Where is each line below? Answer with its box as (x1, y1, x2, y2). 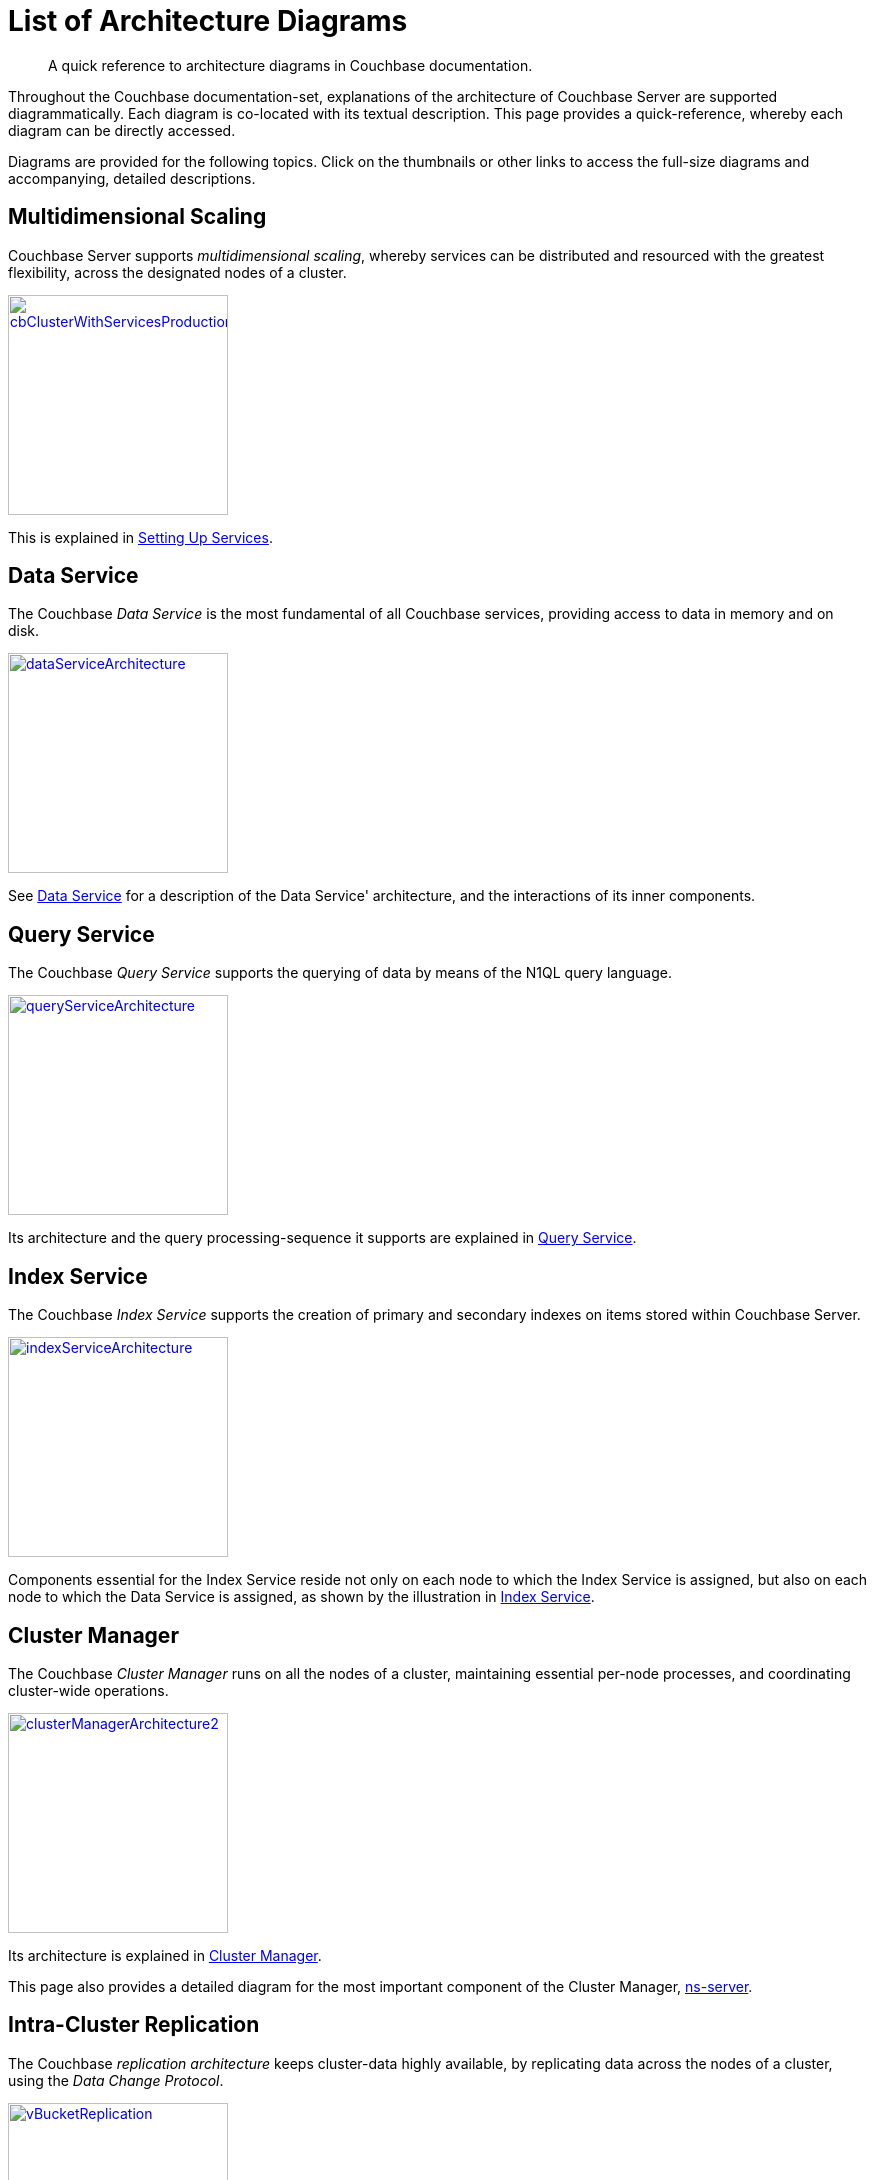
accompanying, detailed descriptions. (8, 169, 256, 187)
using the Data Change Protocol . (8, 2071, 224, 2089)
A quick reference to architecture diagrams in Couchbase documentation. (48, 56, 533, 74)
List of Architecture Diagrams (8, 4, 408, 38)
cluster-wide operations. (8, 1681, 169, 1699)
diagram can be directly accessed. (8, 121, 236, 139)
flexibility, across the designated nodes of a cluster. (8, 263, 347, 281)
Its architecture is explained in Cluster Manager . (8, 1946, 322, 1964)
